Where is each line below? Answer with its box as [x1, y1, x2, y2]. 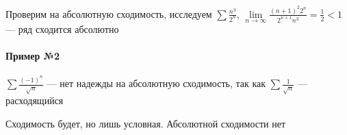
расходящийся [5, 93, 64, 108]
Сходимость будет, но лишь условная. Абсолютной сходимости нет [5, 116, 286, 130]
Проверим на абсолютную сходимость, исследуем [5, 6, 212, 21]
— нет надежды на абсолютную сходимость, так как [47, 76, 266, 90]
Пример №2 [5, 49, 60, 63]
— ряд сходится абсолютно [5, 22, 119, 36]
